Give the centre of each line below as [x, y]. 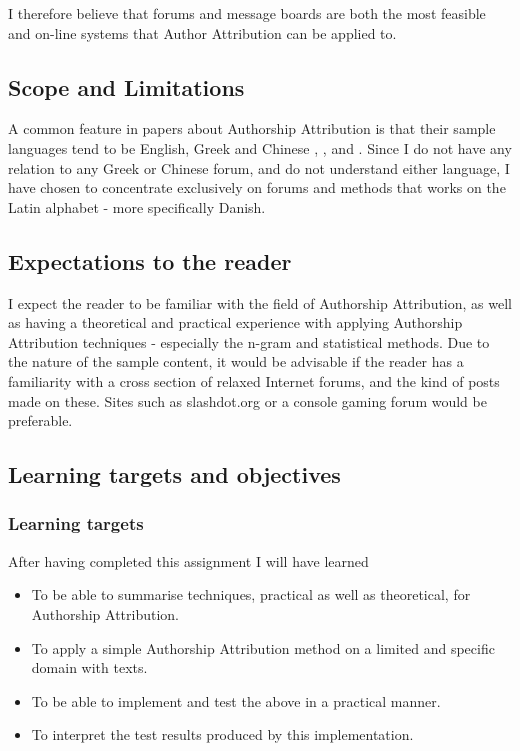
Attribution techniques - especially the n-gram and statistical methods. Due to [249, 341]
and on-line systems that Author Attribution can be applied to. [202, 32]
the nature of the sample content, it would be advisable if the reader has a [236, 361]
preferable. [40, 420]
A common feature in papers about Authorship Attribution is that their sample [252, 128]
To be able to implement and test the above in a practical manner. [236, 700]
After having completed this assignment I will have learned [188, 560]
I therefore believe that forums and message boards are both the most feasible [247, 13]
